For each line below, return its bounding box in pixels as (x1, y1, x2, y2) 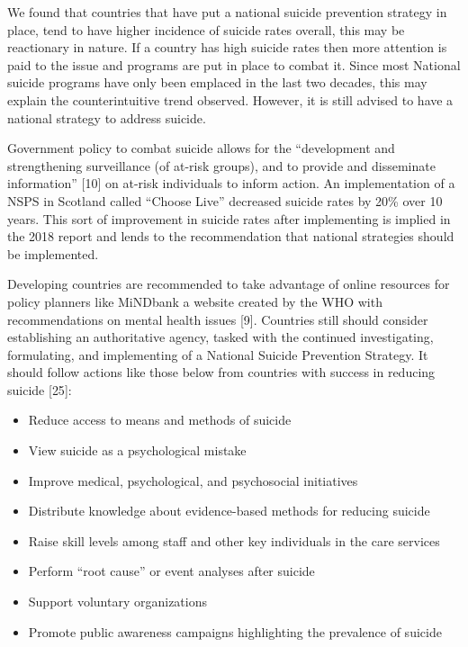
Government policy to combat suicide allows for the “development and (7, 139, 395, 157)
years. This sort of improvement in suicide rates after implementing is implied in (7, 209, 451, 228)
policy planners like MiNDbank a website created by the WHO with (7, 292, 382, 310)
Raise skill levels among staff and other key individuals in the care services (28, 531, 440, 550)
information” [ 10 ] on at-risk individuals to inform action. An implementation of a (7, 174, 455, 193)
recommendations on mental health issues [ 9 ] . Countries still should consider (7, 310, 428, 328)
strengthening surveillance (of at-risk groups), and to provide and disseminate (7, 156, 436, 175)
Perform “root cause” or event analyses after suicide (28, 562, 315, 580)
